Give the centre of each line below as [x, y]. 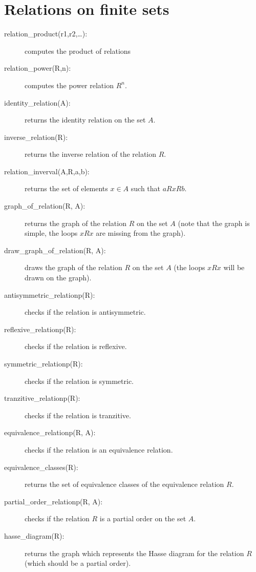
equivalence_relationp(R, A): [50, 432]
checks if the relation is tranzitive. [78, 415]
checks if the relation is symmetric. [79, 381]
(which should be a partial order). [78, 563]
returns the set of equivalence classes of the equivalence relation [124, 484]
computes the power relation [69, 85]
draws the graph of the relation [73, 267]
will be [234, 267]
